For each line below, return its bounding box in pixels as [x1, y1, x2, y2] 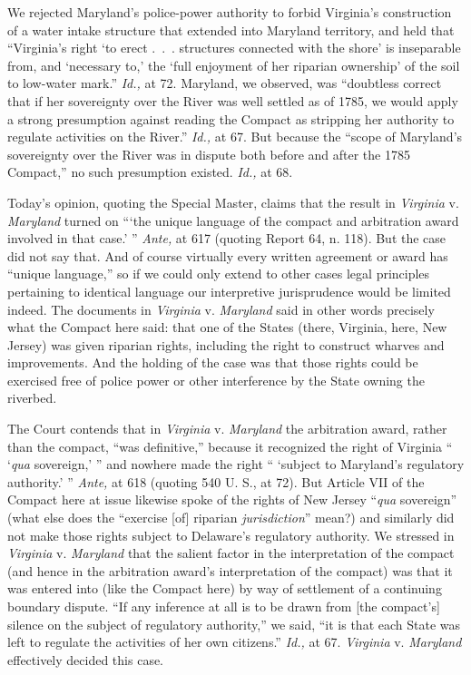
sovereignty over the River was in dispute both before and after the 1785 [7, 144, 410, 163]
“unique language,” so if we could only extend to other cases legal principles [7, 264, 430, 283]
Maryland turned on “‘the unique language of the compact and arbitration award [7, 210, 459, 230]
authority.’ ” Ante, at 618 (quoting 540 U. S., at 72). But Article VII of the [7, 472, 425, 491]
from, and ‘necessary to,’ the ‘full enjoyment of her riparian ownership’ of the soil [7, 55, 460, 74]
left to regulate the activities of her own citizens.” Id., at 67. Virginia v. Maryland [7, 632, 462, 651]
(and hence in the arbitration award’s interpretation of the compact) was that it [7, 561, 453, 580]
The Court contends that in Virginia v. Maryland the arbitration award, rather [7, 419, 447, 438]
